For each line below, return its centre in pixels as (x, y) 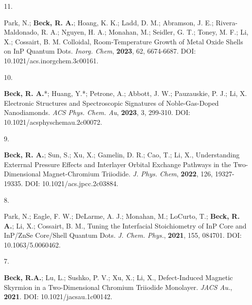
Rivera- (227, 22)
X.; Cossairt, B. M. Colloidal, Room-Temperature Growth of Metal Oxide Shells (124, 41)
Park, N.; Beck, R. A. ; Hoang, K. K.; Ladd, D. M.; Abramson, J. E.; (109, 22)
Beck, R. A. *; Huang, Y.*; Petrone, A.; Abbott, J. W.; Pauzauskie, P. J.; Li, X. (126, 93)
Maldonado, (21, 32)
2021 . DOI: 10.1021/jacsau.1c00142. (58, 296)
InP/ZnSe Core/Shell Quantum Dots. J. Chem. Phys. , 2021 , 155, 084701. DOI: (123, 235)
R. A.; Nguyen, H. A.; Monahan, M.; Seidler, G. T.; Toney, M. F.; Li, (145, 32)
